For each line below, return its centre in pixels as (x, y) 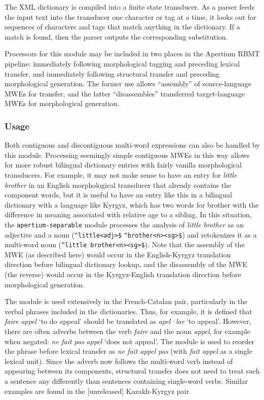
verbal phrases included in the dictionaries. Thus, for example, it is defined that (128, 311)
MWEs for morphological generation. (62, 103)
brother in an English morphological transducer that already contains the (118, 185)
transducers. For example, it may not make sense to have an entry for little (121, 174)
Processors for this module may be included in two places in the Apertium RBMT (132, 54)
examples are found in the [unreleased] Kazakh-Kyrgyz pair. (98, 391)
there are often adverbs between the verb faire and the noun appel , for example (127, 331)
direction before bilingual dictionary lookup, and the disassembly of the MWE (126, 264)
